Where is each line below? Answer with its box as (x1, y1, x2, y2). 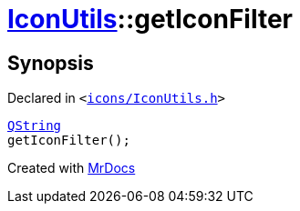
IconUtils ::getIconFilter (7, 4, 293, 35)
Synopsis (7, 51, 94, 75)
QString (7, 118, 62, 134)
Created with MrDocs (7, 160, 136, 176)
